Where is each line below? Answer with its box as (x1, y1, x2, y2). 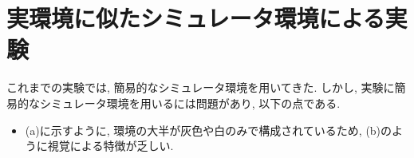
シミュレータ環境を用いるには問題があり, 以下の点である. (39, 94, 341, 111)
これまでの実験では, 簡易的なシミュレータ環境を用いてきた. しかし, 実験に (6, 79, 395, 96)
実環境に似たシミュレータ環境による (6, 2, 385, 34)
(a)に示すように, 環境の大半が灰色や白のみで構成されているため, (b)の (25, 121, 392, 138)
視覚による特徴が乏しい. (47, 137, 174, 154)
